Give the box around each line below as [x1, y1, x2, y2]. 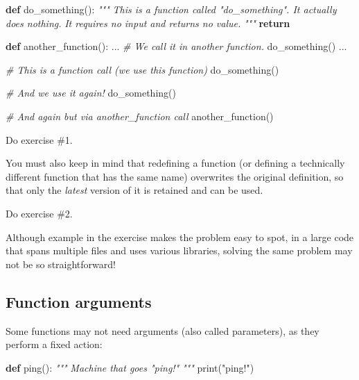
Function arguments [6, 290, 152, 312]
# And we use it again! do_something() [6, 85, 176, 100]
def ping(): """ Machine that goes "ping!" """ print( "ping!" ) [6, 360, 254, 374]
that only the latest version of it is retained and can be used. [6, 183, 263, 197]
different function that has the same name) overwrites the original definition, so [6, 169, 344, 183]
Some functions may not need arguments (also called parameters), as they [6, 323, 319, 338]
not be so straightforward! [6, 256, 116, 271]
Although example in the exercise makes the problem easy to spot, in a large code [6, 229, 354, 244]
